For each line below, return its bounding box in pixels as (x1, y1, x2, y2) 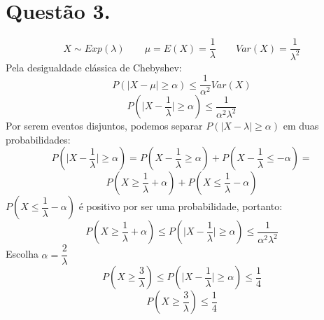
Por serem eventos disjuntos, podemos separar (6, 118, 203, 133)
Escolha (6, 246, 38, 261)
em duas (283, 118, 319, 133)
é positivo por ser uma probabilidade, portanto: (78, 199, 283, 214)
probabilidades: (6, 132, 71, 146)
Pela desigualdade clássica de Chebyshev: (6, 60, 182, 74)
